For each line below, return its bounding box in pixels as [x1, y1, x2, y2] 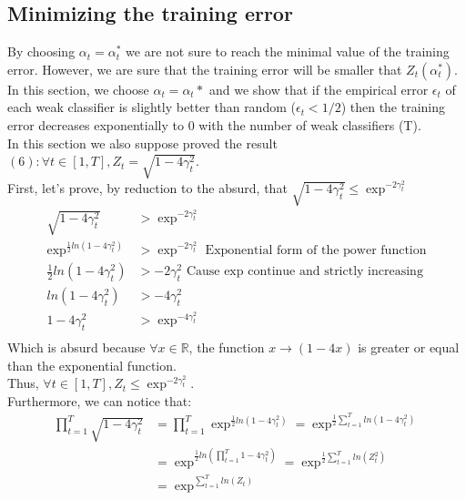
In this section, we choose [7, 79, 149, 98]
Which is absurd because [7, 337, 146, 356]
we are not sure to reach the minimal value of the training [126, 42, 450, 61]
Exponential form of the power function [205, 243, 427, 257]
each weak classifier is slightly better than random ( [7, 97, 296, 117]
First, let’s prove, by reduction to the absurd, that [7, 178, 288, 197]
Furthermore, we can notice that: [7, 391, 192, 410]
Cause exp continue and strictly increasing [186, 265, 423, 279]
